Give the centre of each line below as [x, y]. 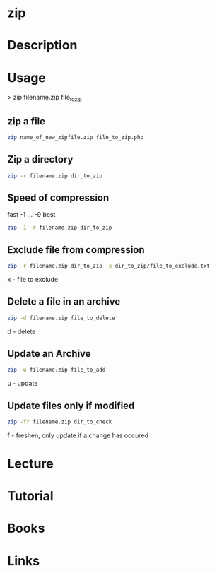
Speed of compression [58, 197]
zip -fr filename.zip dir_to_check [60, 422]
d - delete [22, 331]
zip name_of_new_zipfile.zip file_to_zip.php [75, 137]
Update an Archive [49, 354]
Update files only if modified [71, 405]
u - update [23, 384]
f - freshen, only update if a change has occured [78, 435]
